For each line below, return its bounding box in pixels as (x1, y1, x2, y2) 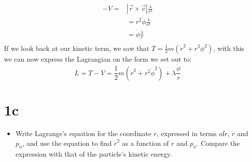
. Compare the (196, 138, 240, 148)
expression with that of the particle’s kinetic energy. (15, 149, 172, 159)
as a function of (122, 138, 169, 148)
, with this (213, 43, 245, 53)
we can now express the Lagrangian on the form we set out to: (4, 53, 192, 64)
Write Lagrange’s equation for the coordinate (15, 128, 151, 138)
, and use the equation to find (22, 138, 112, 148)
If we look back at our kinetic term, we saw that (4, 43, 149, 53)
